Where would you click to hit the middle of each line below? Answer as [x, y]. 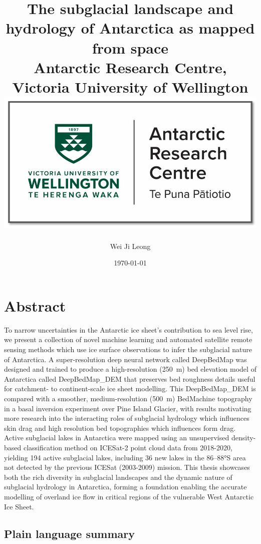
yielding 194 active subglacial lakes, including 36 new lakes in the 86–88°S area [125, 457]
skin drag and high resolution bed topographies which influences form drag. [120, 428]
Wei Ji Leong [130, 246]
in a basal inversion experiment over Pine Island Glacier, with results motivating [128, 408]
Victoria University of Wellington [130, 86]
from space [130, 47]
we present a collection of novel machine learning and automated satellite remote [128, 339]
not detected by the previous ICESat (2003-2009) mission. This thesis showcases [127, 467]
